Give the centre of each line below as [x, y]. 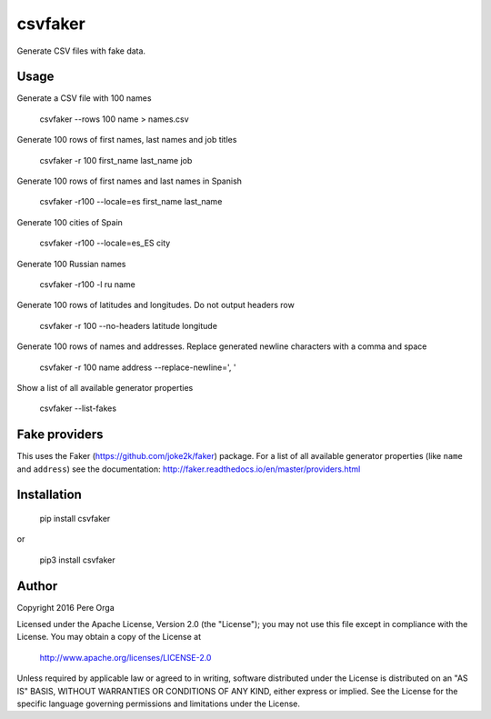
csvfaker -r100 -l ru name [87, 284]
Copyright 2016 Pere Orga [66, 607]
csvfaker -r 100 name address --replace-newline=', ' [138, 367]
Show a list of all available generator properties [105, 387]
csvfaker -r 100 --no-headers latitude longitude [129, 325]
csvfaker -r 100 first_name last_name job [116, 160]
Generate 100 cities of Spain [70, 222]
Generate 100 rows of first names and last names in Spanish [130, 181]
